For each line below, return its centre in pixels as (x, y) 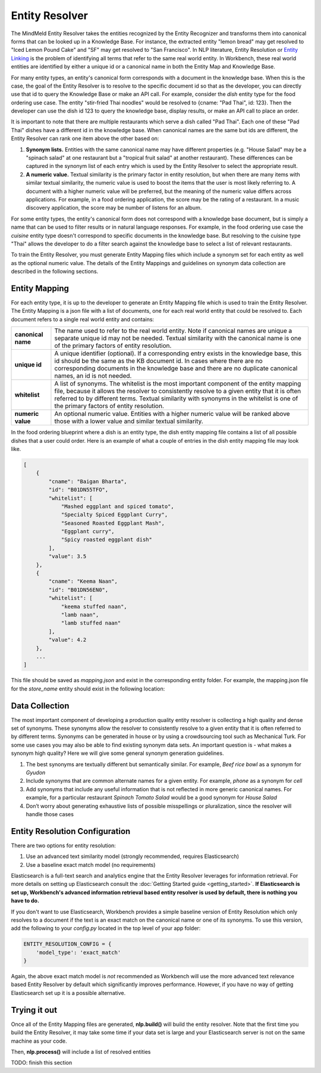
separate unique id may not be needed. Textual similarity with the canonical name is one (178, 338)
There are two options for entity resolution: (63, 845)
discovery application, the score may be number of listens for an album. (114, 208)
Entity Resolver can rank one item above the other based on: (85, 139)
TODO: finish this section (42, 1063)
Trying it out (34, 1010)
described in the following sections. (55, 272)
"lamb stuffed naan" (91, 623)
